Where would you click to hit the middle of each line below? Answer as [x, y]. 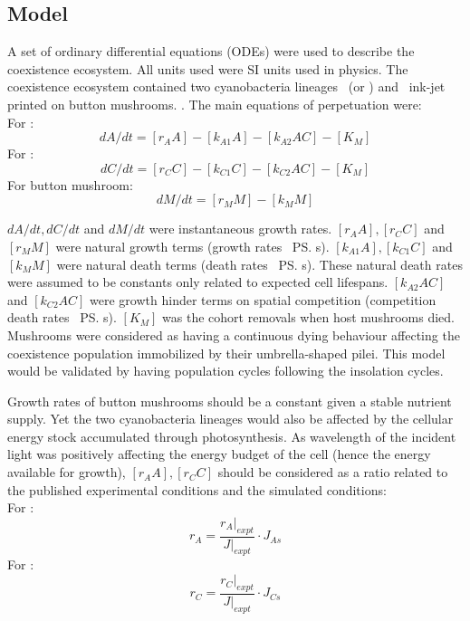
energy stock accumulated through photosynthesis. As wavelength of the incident [232, 436]
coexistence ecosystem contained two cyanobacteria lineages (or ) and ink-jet [226, 86]
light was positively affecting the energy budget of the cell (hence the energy [219, 454]
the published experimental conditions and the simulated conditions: [197, 489]
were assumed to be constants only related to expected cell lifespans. [198, 282]
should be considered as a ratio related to [333, 472]
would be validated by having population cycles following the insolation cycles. [225, 371]
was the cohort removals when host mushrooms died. [308, 317]
